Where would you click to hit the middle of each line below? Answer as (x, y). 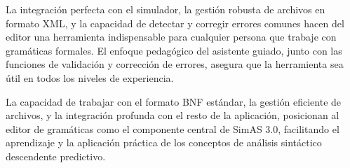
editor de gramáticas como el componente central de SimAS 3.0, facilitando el (173, 128)
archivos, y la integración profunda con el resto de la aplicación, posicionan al (173, 115)
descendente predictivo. (56, 156)
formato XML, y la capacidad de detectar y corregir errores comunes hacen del (175, 23)
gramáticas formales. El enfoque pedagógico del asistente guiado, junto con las (174, 50)
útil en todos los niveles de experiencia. (90, 77)
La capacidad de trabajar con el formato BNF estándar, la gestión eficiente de (174, 101)
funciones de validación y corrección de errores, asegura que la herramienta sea (175, 64)
